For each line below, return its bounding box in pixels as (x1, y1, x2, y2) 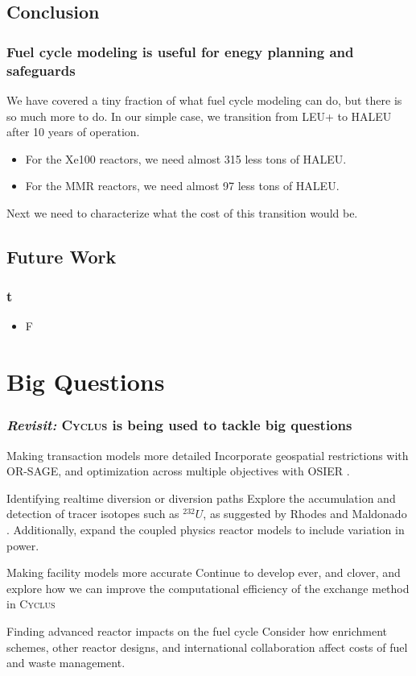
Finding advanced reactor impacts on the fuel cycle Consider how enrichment (6, 623, 387, 640)
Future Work (6, 243, 117, 268)
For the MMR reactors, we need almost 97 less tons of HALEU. (25, 177, 340, 194)
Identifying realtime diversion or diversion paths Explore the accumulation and (6, 489, 396, 506)
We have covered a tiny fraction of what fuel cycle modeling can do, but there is (6, 91, 402, 108)
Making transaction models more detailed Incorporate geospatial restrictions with (6, 446, 409, 463)
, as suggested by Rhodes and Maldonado (203, 505, 407, 522)
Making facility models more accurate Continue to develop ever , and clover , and (6, 564, 401, 581)
